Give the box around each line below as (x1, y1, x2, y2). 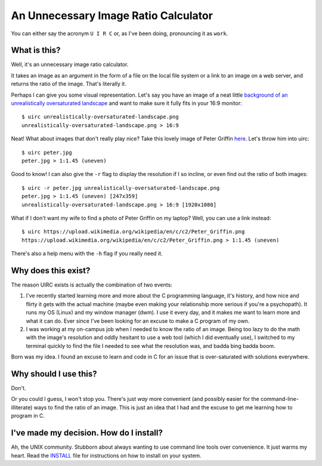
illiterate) (11, 403, 33, 411)
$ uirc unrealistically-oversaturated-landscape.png (21, 113, 179, 121)
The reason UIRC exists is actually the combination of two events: (11, 281, 172, 288)
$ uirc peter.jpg (21, 149, 72, 156)
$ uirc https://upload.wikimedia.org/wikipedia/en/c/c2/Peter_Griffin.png (21, 229, 245, 235)
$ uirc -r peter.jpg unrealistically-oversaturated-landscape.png (21, 184, 220, 191)
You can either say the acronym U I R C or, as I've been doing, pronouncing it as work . (11, 30, 228, 37)
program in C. (11, 412, 45, 419)
